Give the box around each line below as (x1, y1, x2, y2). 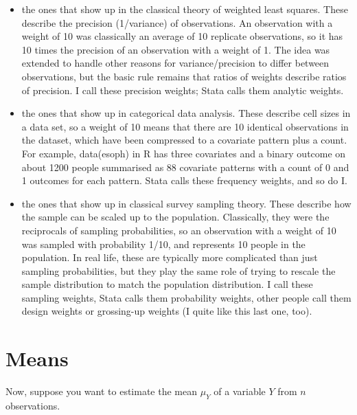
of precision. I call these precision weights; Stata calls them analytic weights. (21, 82, 344, 97)
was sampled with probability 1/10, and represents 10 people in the (21, 236, 306, 251)
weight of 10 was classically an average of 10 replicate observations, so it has (21, 29, 343, 43)
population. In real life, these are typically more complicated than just (21, 250, 318, 265)
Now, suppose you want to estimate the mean (5, 384, 198, 399)
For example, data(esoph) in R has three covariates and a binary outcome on (21, 146, 346, 160)
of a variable (214, 384, 266, 399)
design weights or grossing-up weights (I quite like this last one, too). (21, 304, 312, 318)
